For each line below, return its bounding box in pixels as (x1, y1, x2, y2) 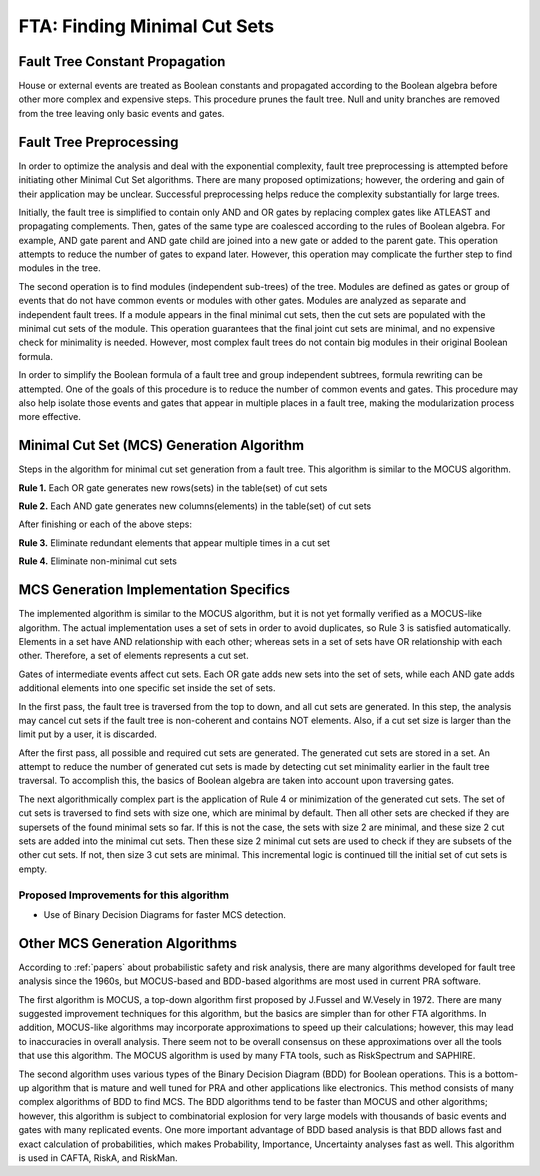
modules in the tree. (18, 262, 101, 274)
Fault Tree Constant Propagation (18, 53, 226, 70)
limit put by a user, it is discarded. (18, 728, 157, 740)
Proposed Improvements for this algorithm (18, 888, 230, 902)
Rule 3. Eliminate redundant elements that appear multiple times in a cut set (18, 536, 330, 549)
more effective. (18, 411, 82, 423)
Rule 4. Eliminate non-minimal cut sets (18, 555, 177, 567)
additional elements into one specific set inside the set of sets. (18, 682, 276, 694)
